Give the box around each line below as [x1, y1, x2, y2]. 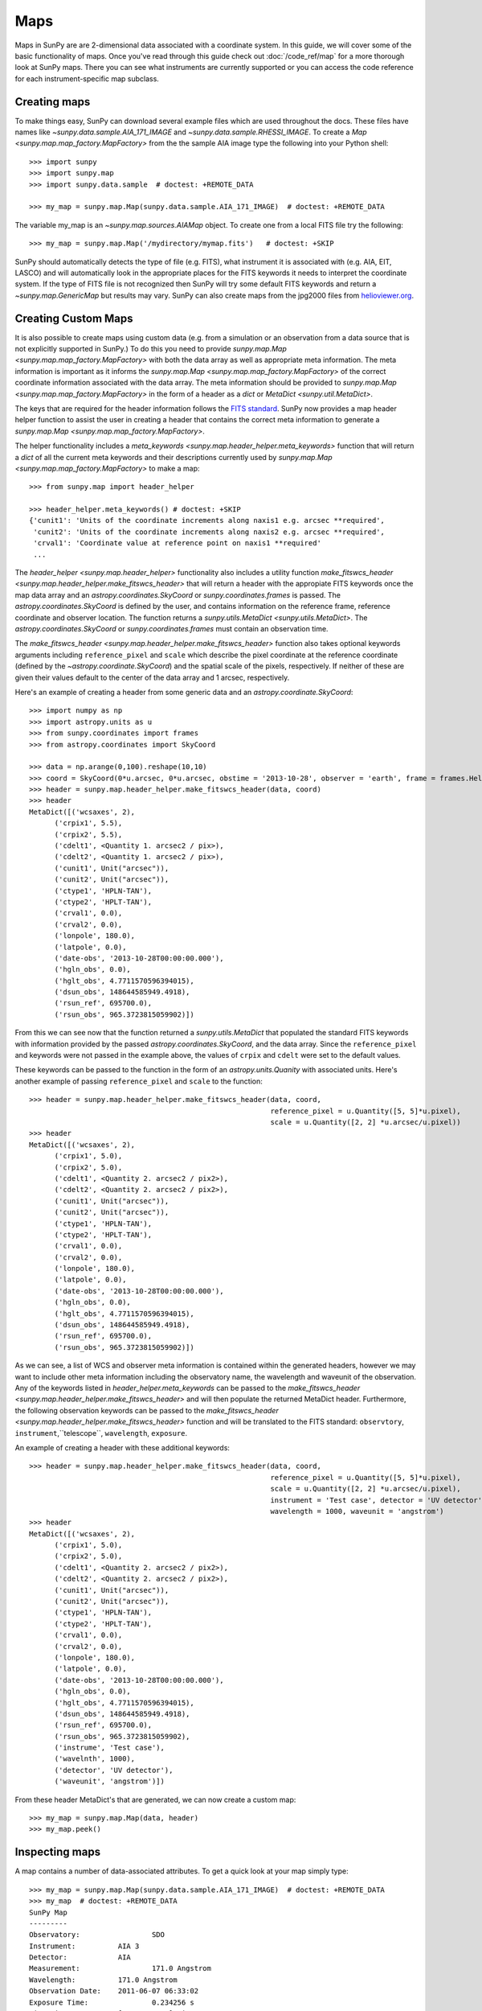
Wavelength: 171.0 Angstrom [29, 1975, 178, 1984]
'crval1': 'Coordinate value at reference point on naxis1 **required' [33, 539, 321, 548]
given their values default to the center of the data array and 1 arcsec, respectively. [14, 672, 290, 682]
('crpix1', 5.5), [54, 819, 123, 828]
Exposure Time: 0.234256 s [29, 1997, 194, 2007]
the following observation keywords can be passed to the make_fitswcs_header [14, 1405, 279, 1415]
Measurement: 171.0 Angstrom [29, 1964, 212, 1973]
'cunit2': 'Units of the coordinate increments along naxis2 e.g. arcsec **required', [33, 527, 386, 537]
